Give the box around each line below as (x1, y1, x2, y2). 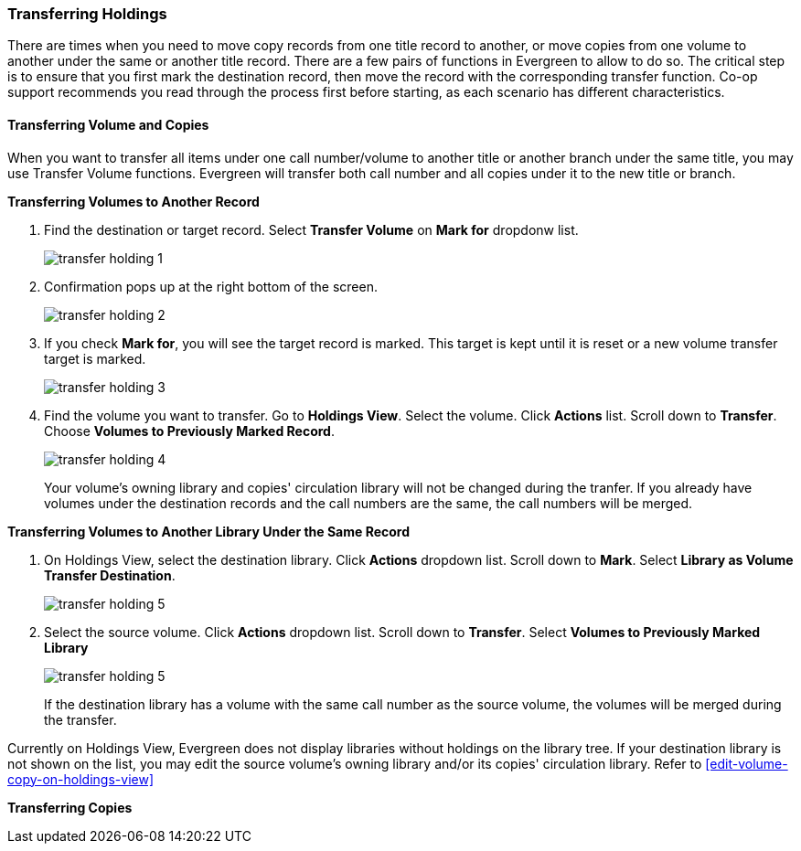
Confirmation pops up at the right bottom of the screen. (44, 278, 378, 294)
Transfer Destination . (44, 567, 176, 583)
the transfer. (44, 711, 117, 728)
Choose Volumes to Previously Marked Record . (44, 422, 335, 439)
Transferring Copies (7, 799, 133, 815)
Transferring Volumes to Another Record (7, 193, 260, 209)
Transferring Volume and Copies (7, 116, 209, 133)
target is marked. (44, 350, 146, 367)
